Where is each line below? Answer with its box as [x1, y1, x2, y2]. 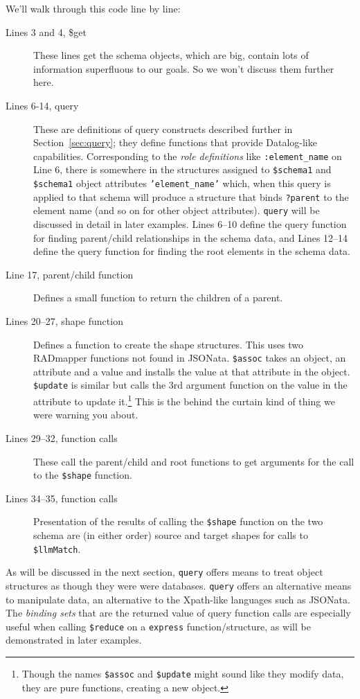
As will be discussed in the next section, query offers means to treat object [6, 565, 323, 579]
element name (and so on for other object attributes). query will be [33, 203, 320, 218]
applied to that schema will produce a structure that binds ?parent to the [33, 189, 349, 204]
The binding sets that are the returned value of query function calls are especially [6, 605, 351, 620]
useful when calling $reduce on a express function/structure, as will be [6, 619, 311, 633]
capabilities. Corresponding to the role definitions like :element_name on [33, 148, 342, 163]
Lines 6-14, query [6, 98, 79, 112]
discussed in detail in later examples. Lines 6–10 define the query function [33, 217, 347, 231]
